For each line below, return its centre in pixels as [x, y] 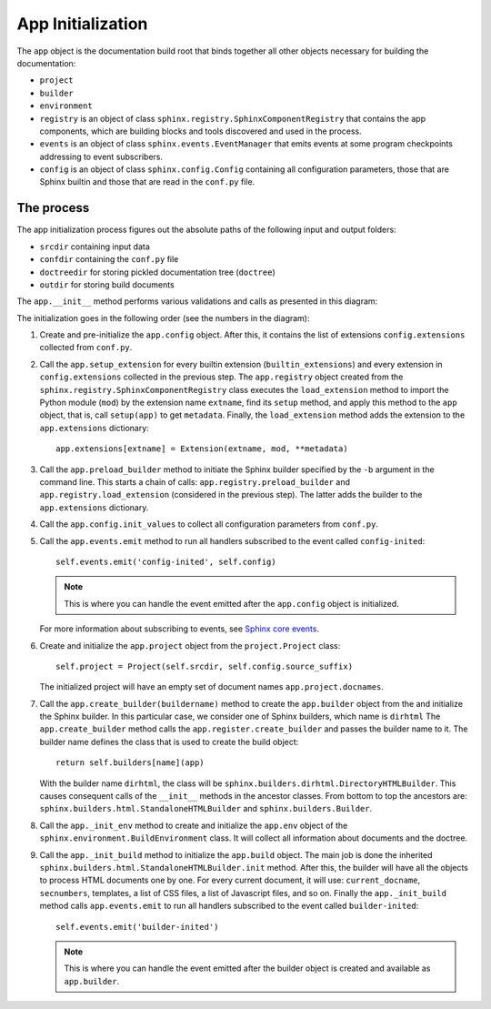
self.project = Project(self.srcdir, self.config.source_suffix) [205, 666]
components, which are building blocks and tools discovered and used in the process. [201, 131]
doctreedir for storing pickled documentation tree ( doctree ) [158, 272]
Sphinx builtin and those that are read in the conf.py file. [147, 182]
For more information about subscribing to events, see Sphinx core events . [180, 629]
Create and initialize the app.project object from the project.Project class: [190, 645]
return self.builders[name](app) [130, 763]
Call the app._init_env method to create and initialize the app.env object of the [194, 825]
